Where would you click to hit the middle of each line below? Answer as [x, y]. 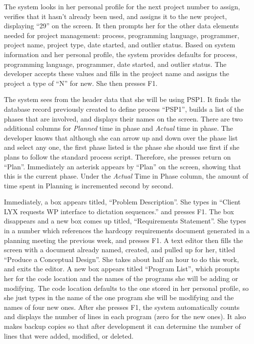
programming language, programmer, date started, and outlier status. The [115, 64]
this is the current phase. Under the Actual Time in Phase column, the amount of [126, 176]
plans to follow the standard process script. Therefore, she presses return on [117, 156]
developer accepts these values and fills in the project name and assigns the [117, 73]
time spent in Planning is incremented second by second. [89, 185]
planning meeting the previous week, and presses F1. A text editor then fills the [124, 240]
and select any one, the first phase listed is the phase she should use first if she [122, 147]
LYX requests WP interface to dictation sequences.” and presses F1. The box [119, 211]
